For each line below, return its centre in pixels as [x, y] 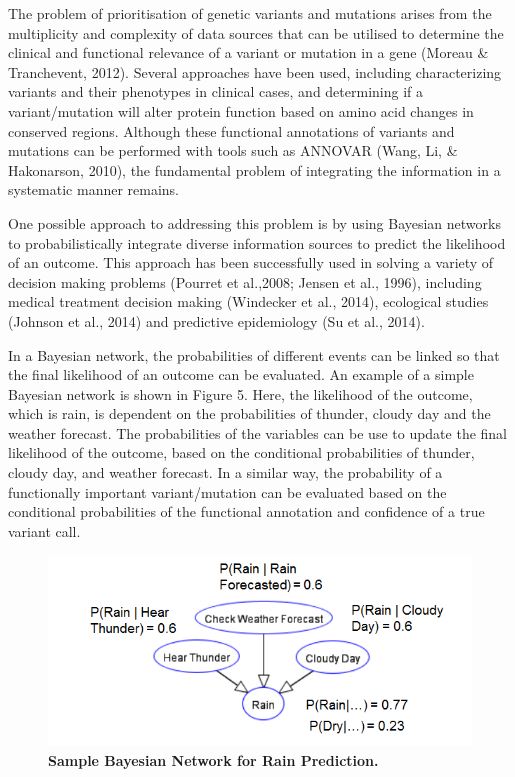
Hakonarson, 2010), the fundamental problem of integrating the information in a [254, 169]
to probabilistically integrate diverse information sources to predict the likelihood [257, 242]
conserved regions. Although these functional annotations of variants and [231, 130]
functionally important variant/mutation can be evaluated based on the [227, 491]
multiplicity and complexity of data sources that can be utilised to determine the [256, 32]
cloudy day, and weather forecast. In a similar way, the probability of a [225, 472]
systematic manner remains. [94, 189]
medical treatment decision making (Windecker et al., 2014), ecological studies [248, 301]
